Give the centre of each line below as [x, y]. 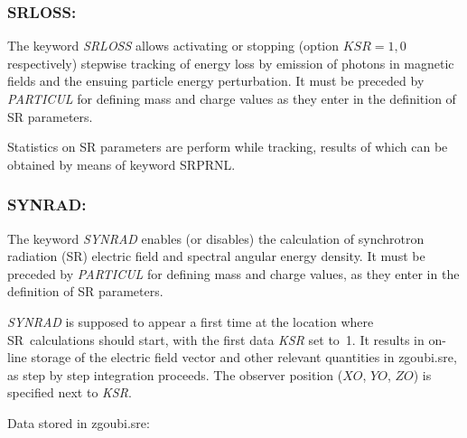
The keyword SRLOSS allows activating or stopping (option [173, 46]
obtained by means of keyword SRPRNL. [121, 164]
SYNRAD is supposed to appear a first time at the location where [191, 321]
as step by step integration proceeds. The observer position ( [175, 374]
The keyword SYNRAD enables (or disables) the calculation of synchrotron [216, 238]
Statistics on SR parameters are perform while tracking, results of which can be [228, 147]
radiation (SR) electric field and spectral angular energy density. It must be [216, 256]
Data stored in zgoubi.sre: [79, 422]
